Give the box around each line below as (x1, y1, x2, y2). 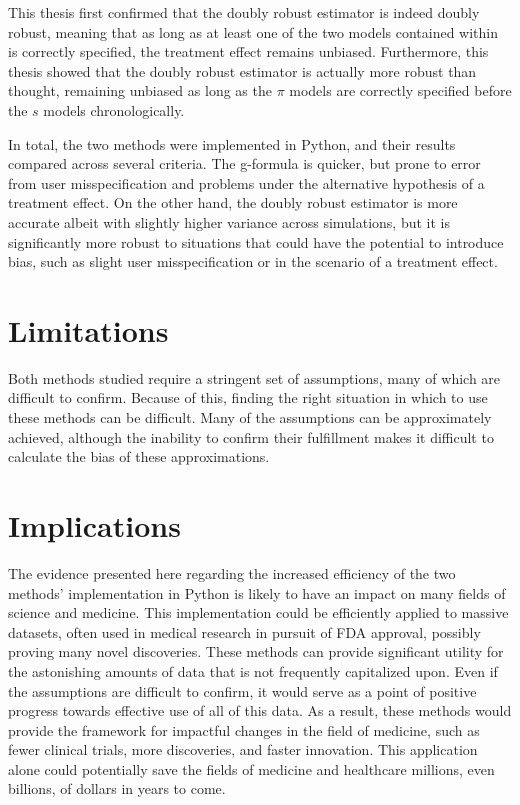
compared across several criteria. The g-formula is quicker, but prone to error (8, 153, 481, 174)
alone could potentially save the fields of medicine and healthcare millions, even (8, 758, 495, 779)
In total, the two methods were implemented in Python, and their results (8, 133, 456, 154)
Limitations (8, 309, 169, 350)
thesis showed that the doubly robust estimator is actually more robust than (8, 60, 477, 81)
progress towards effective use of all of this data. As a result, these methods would (8, 700, 512, 721)
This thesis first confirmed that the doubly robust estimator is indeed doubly (8, 2, 480, 22)
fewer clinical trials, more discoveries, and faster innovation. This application (8, 739, 478, 760)
